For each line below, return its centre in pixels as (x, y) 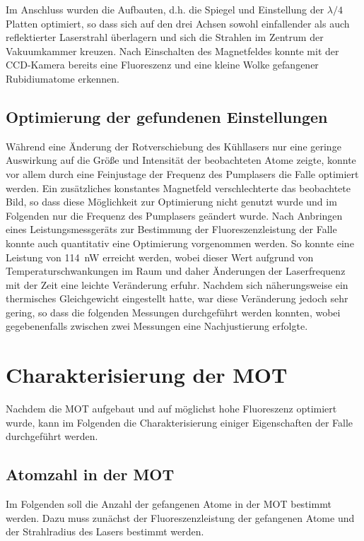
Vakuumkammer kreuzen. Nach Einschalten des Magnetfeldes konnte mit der (172, 50)
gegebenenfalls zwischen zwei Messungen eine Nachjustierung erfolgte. (157, 326)
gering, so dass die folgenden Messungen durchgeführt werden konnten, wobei (173, 312)
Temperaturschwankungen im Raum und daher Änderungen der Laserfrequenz (176, 271)
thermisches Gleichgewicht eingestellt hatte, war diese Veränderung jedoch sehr (177, 298)
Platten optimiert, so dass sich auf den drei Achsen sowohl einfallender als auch (178, 23)
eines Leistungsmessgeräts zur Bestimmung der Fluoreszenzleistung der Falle (171, 229)
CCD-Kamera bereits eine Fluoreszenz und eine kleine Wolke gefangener (162, 65)
